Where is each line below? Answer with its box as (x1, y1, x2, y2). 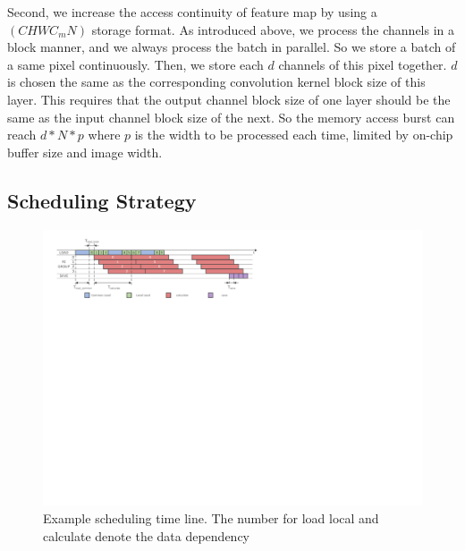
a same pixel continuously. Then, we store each (7, 55, 264, 73)
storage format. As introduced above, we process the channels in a (91, 20, 455, 38)
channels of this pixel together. (278, 55, 447, 73)
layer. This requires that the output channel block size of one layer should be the (7, 89, 451, 108)
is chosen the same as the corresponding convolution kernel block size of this (7, 72, 426, 91)
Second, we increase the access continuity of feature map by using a (7, 3, 377, 21)
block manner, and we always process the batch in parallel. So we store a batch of (7, 38, 456, 56)
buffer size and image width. (7, 142, 163, 161)
